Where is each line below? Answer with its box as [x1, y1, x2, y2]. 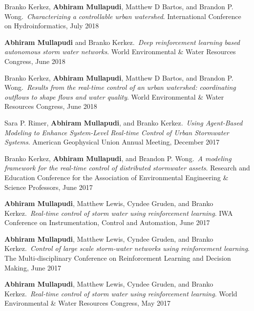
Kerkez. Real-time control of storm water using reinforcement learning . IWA [4, 207, 233, 218]
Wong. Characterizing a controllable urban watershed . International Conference [4, 11, 241, 21]
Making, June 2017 [4, 262, 62, 272]
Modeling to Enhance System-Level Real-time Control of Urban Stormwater [4, 127, 229, 137]
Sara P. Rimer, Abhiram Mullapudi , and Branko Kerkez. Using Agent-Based [4, 117, 243, 127]
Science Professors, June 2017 [4, 182, 93, 192]
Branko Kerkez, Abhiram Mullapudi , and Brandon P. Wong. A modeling [4, 153, 232, 163]
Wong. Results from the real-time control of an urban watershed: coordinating [4, 82, 236, 92]
